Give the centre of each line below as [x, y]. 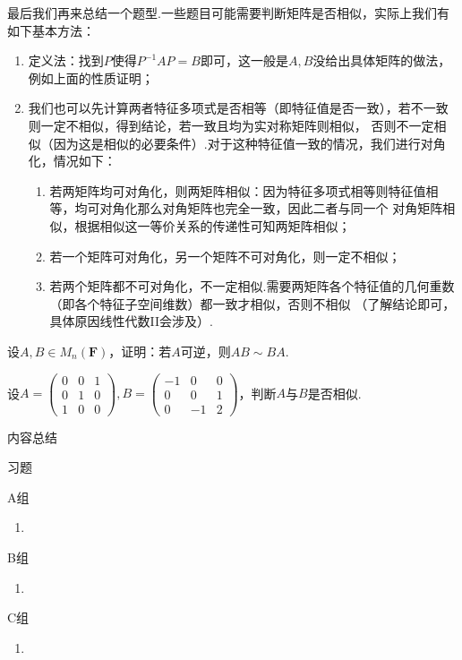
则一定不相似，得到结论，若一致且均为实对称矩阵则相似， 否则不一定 [231, 125]
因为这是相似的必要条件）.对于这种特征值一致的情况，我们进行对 [243, 143]
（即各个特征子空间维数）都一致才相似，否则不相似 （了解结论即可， [252, 303]
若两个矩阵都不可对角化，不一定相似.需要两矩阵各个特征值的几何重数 [252, 286]
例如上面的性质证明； [91, 77]
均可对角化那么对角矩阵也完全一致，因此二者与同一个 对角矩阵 [259, 208]
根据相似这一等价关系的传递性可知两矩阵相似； [213, 225]
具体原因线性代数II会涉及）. [131, 321]
